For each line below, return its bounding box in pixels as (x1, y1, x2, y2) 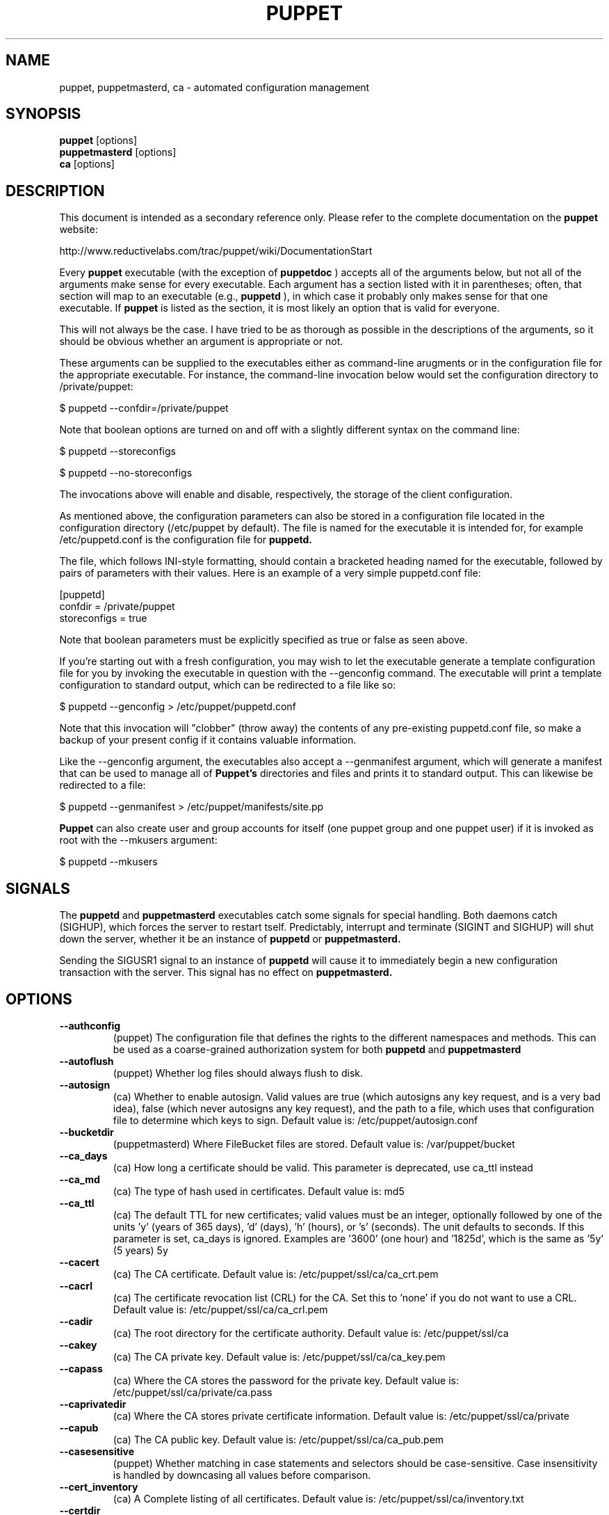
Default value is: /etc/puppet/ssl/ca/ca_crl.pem (113, 1303, 328, 1315)
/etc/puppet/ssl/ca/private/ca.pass (113, 1386, 273, 1398)
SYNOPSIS (6, 105, 81, 123)
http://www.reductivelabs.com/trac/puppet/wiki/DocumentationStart (59, 245, 373, 257)
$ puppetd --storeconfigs (59, 445, 176, 458)
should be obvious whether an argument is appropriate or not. (59, 335, 343, 348)
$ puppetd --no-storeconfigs (59, 467, 193, 479)
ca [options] (59, 158, 115, 170)
